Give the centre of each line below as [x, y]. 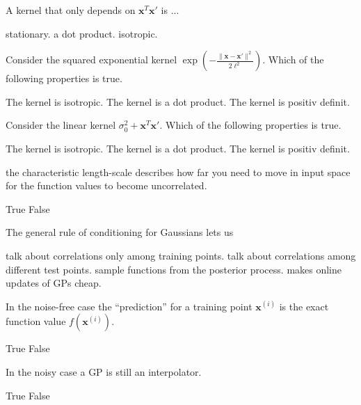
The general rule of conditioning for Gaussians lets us [120, 232]
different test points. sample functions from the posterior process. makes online [174, 269]
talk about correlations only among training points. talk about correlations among [181, 255]
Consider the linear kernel [61, 125]
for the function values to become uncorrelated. [106, 185]
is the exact [304, 306]
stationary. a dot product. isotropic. [82, 33]
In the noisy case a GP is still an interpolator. [104, 371]
